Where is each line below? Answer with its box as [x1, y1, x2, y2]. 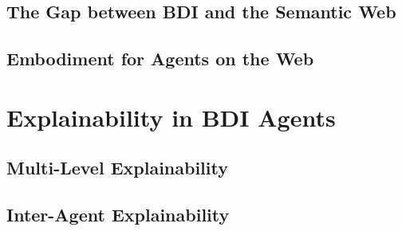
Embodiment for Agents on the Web [6, 46, 314, 71]
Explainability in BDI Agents [6, 100, 336, 133]
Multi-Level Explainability [6, 155, 228, 180]
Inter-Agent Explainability [6, 202, 230, 227]
